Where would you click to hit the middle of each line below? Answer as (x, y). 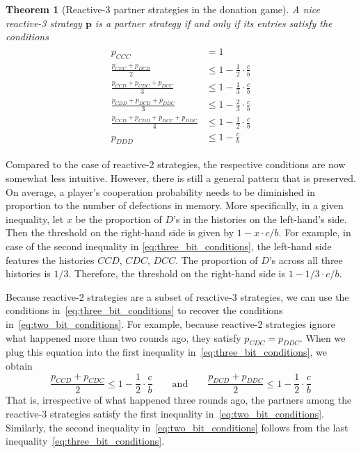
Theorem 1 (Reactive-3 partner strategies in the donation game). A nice (163, 9)
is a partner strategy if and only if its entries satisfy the (214, 23)
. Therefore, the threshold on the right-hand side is (177, 273)
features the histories (50, 260)
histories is (28, 273)
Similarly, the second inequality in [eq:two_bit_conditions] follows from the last (177, 427)
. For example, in (315, 232)
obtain (19, 365)
